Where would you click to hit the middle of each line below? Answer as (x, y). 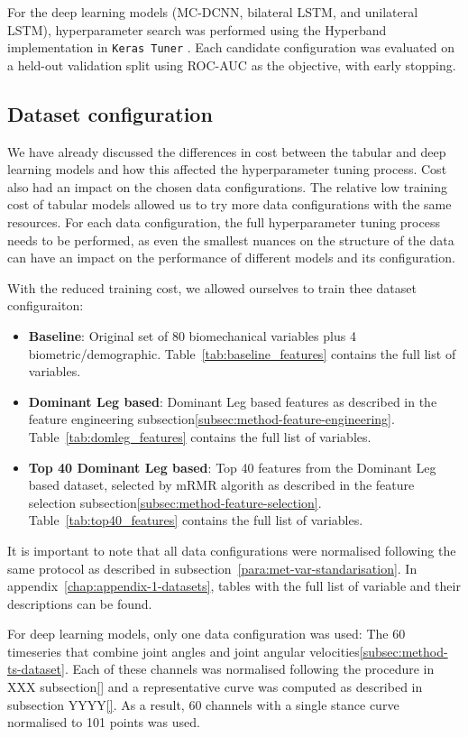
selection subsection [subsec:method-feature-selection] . (175, 502)
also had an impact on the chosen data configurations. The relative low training (228, 186)
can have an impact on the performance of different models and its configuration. (231, 258)
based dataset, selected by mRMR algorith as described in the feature (221, 485)
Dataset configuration (110, 113)
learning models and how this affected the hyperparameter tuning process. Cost (227, 169)
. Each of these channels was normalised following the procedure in (249, 669)
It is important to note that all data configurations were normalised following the (232, 550)
